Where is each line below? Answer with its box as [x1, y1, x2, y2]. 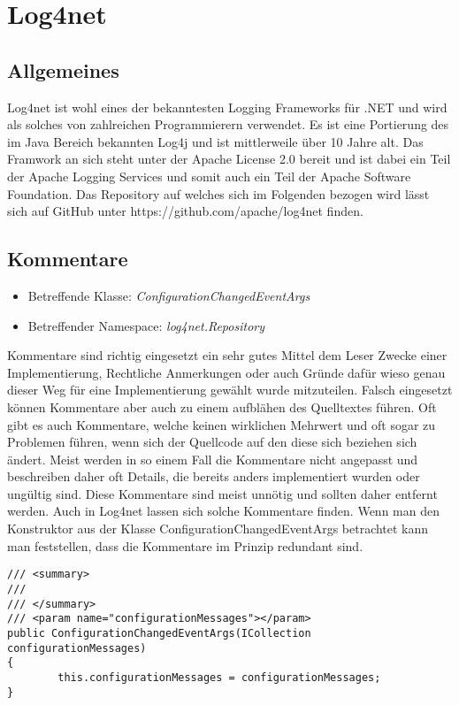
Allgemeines [7, 56, 119, 83]
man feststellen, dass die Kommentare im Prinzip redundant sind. [7, 536, 363, 555]
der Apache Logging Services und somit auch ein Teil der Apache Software [7, 166, 411, 185]
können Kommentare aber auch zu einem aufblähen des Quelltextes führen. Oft [7, 397, 437, 416]
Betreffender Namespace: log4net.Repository [27, 316, 264, 334]
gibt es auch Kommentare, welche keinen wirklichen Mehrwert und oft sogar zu [7, 415, 436, 433]
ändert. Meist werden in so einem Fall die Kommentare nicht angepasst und [7, 449, 418, 468]
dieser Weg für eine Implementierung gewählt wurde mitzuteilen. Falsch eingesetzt [7, 380, 453, 399]
